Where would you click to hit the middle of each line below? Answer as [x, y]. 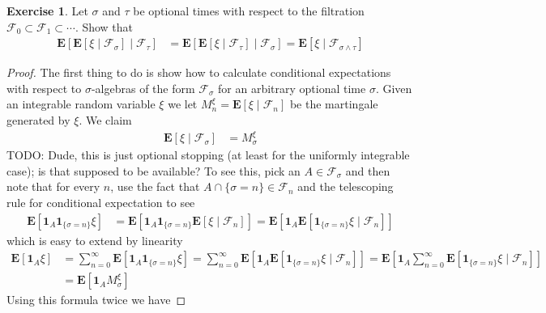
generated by [38, 120]
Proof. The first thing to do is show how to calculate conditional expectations [199, 72]
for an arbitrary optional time [292, 88]
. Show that [104, 26]
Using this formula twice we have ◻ [96, 300]
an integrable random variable [81, 104]
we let [183, 104]
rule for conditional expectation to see [101, 202]
